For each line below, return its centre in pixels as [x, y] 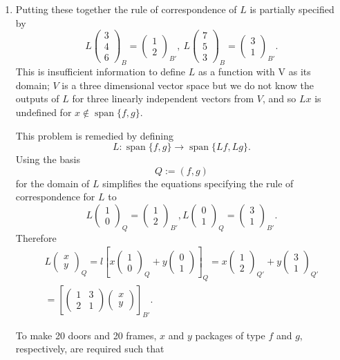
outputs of [37, 98]
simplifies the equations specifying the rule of [198, 183]
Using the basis [48, 159]
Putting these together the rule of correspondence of [126, 9]
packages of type [230, 335]
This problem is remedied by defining [94, 135]
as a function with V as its [254, 72]
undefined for [44, 112]
